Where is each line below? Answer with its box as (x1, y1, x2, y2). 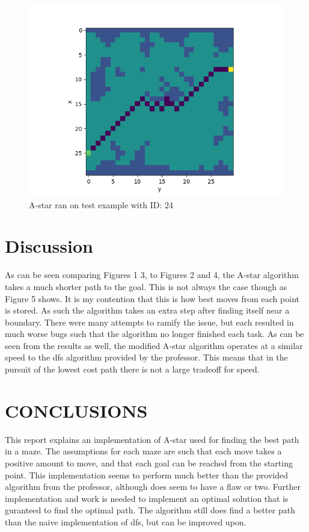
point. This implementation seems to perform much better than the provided (5, 468, 288, 481)
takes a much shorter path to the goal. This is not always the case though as (5, 280, 287, 292)
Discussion (5, 234, 93, 258)
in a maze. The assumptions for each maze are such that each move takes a (5, 445, 282, 457)
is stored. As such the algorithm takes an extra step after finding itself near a (5, 304, 290, 317)
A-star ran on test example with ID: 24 (29, 198, 173, 211)
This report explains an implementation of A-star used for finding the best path (5, 433, 299, 445)
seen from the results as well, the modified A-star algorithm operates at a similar (5, 339, 303, 351)
